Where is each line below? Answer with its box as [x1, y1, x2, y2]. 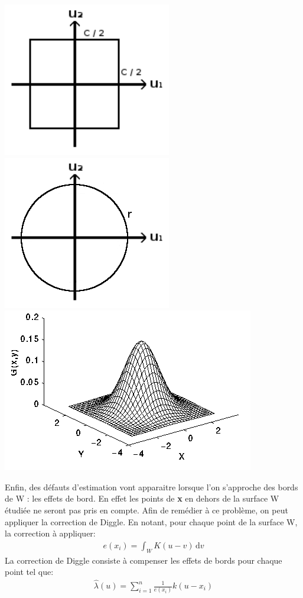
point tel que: [5, 565, 54, 578]
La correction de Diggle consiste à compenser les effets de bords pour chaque [5, 554, 282, 566]
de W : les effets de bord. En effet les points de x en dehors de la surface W [5, 492, 279, 505]
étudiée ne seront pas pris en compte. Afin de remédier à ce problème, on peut [5, 503, 288, 516]
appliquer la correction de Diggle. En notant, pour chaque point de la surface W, [5, 515, 298, 528]
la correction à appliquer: [5, 527, 96, 539]
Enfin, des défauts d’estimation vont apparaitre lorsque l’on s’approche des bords [5, 480, 298, 493]
